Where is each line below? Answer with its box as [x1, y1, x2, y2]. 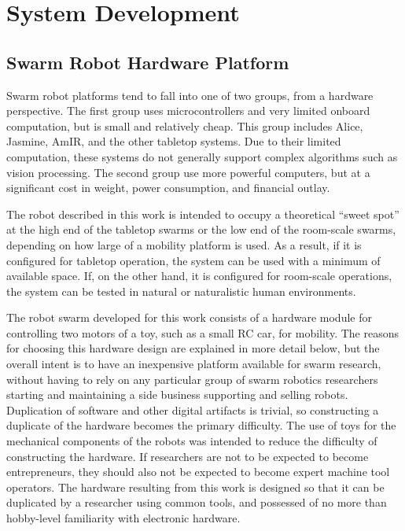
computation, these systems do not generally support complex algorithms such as [6, 148, 398, 164]
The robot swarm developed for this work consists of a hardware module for [6, 309, 372, 326]
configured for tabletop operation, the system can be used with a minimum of [6, 252, 381, 268]
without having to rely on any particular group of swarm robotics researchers [6, 371, 378, 387]
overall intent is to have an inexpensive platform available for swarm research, [6, 356, 381, 372]
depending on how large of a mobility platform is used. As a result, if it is [6, 236, 362, 253]
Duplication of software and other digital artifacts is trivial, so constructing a [6, 401, 379, 418]
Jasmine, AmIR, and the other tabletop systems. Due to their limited [6, 133, 341, 149]
